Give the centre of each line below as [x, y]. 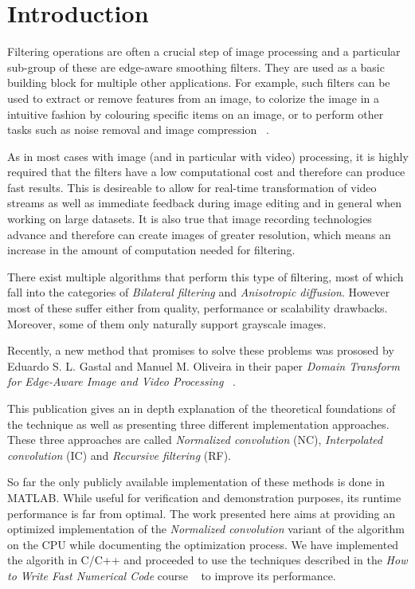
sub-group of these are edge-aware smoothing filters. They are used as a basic [196, 67]
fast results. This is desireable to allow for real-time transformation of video [192, 187]
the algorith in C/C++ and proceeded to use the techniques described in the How [207, 560]
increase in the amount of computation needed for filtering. [151, 250]
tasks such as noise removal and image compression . [138, 130]
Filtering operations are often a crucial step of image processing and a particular [204, 51]
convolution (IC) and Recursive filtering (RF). [119, 455]
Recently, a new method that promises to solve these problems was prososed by [201, 350]
